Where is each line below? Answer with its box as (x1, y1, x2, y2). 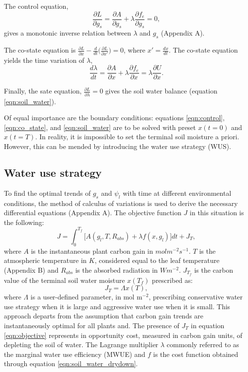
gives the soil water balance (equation (105, 86, 217, 96)
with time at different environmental (123, 187, 231, 198)
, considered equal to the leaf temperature (94, 255, 220, 265)
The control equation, (4, 1, 69, 11)
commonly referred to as (166, 339, 239, 350)
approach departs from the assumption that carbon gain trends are (4, 311, 204, 321)
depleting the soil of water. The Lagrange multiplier (4, 339, 159, 350)
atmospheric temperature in (4, 255, 87, 265)
